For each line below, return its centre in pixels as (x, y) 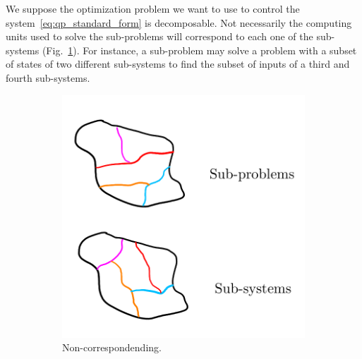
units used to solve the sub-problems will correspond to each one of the (159, 36)
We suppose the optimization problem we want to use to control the (153, 8)
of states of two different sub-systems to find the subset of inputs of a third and (178, 64)
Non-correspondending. (112, 347)
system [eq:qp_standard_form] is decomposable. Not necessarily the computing (179, 22)
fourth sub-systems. (48, 77)
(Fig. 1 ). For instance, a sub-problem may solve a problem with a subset (199, 50)
